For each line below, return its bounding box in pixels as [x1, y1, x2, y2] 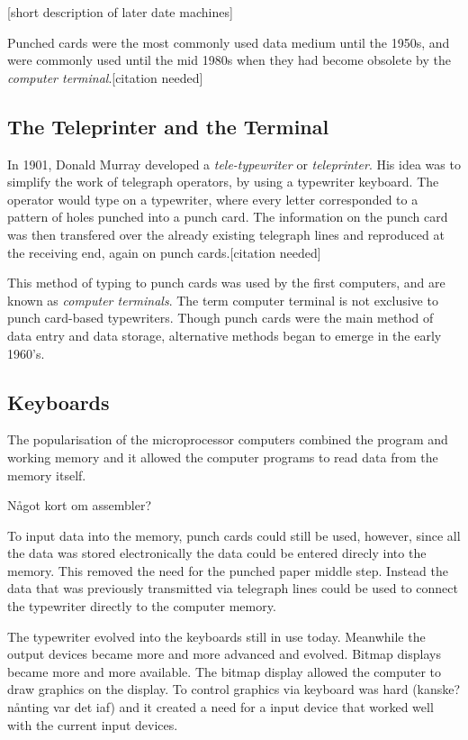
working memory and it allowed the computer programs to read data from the [7, 447, 438, 466]
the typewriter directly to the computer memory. [7, 597, 276, 616]
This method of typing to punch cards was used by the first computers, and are [7, 273, 445, 292]
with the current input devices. [7, 715, 178, 734]
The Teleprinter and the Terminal [7, 112, 329, 140]
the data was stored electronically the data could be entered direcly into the [7, 544, 427, 562]
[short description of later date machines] [7, 3, 233, 21]
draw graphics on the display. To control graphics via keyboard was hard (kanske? [7, 680, 461, 699]
